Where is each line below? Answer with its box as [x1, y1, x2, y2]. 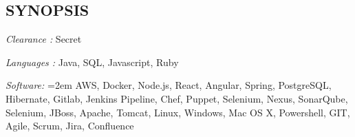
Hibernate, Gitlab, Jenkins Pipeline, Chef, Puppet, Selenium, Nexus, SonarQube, [6, 91, 348, 105]
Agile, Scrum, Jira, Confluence [6, 118, 134, 133]
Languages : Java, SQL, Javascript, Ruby [6, 54, 179, 69]
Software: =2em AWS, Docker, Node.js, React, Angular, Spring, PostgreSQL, [6, 78, 332, 92]
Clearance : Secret [6, 32, 82, 46]
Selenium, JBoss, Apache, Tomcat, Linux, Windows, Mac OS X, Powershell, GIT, [6, 105, 350, 119]
